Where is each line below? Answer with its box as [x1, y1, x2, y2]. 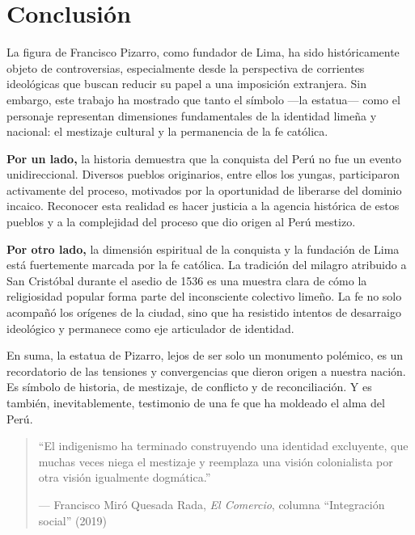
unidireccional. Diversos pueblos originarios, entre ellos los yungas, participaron [6, 166, 400, 183]
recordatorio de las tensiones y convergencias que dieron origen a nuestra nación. [6, 362, 406, 379]
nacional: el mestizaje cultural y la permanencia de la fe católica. [6, 123, 328, 140]
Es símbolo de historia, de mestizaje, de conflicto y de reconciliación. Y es [6, 378, 372, 395]
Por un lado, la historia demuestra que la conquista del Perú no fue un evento [6, 150, 401, 166]
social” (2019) [38, 512, 107, 529]
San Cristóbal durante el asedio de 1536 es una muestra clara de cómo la [6, 272, 367, 289]
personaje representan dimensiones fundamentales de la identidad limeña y [6, 107, 377, 124]
